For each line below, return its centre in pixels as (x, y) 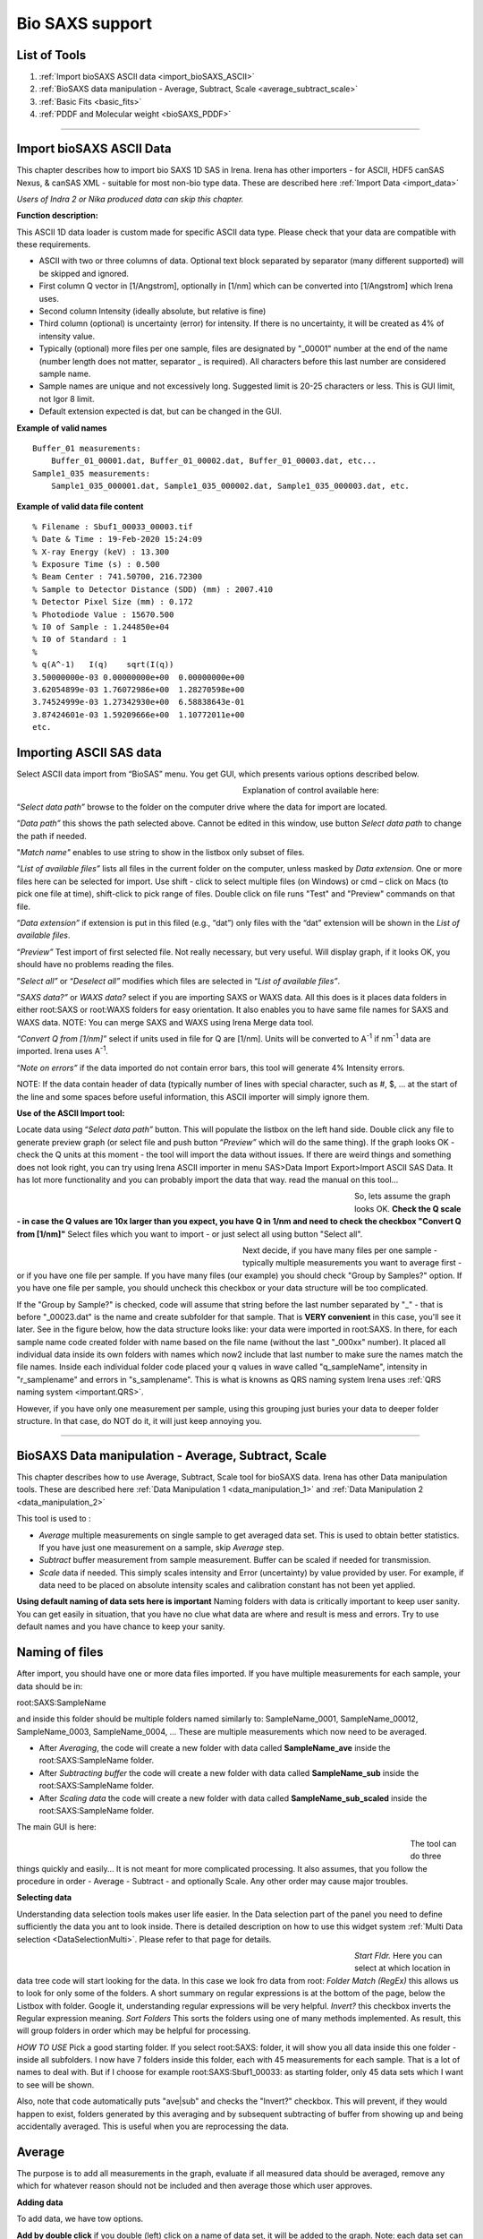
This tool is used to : (54, 1519)
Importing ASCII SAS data (89, 752)
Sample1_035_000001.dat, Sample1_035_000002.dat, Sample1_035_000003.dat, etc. (230, 486)
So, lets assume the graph (402, 1197)
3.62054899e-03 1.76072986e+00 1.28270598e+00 (139, 689)
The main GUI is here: (57, 1827)
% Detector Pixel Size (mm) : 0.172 (113, 602)
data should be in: (50, 1686)
